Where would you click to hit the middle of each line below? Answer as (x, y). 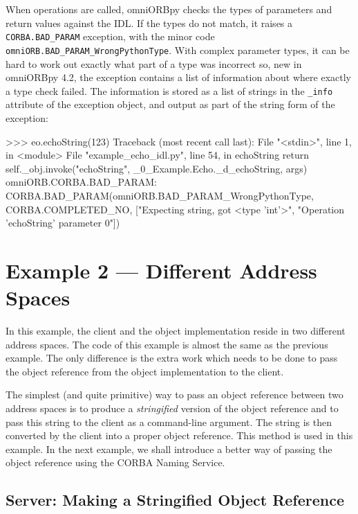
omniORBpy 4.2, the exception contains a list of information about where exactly (178, 77)
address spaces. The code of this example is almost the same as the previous (167, 344)
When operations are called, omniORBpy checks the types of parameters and (169, 9)
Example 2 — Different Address (161, 270)
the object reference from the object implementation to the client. (145, 371)
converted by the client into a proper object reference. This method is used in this (179, 435)
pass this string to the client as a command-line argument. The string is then (169, 422)
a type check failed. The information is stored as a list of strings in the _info (169, 90)
